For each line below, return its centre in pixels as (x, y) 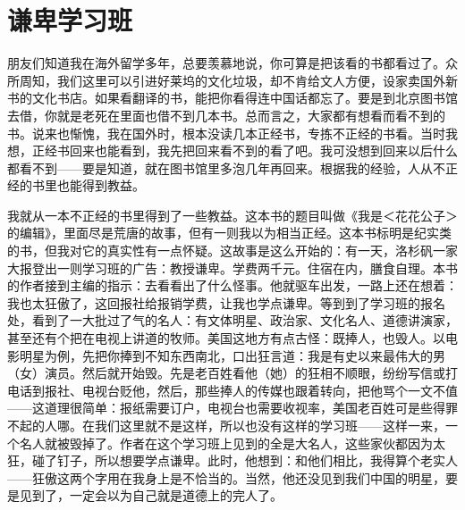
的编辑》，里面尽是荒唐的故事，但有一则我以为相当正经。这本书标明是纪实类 (229, 233)
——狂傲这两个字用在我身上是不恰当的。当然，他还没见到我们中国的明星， (226, 477)
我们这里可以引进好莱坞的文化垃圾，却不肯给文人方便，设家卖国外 (251, 80)
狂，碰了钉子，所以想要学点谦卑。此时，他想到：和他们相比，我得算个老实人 (232, 460)
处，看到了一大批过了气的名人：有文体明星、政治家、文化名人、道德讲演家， (232, 320)
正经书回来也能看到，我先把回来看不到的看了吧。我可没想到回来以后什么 (245, 150)
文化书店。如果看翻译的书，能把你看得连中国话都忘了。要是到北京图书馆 (245, 98)
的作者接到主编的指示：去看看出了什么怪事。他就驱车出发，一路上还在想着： (232, 285)
